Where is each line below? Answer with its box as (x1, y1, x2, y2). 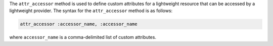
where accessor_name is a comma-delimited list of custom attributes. (9, 34, 157, 40)
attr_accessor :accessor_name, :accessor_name (20, 21, 138, 27)
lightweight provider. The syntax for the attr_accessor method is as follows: (9, 8, 173, 14)
